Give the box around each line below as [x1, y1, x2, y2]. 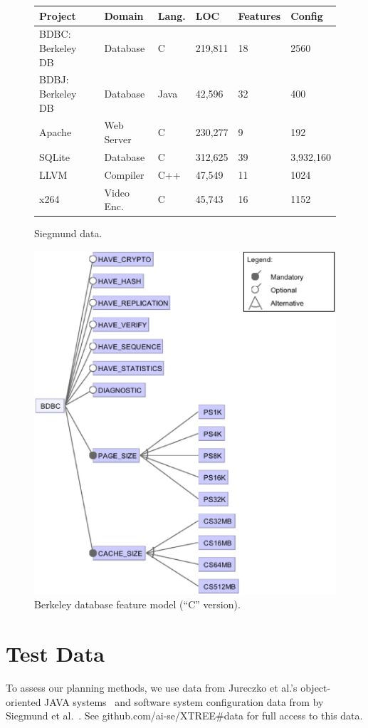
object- [300, 680, 331, 695]
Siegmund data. [34, 226, 102, 241]
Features [238, 8, 281, 23]
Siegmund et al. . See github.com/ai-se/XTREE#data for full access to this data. [6, 708, 363, 723]
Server [104, 132, 132, 146]
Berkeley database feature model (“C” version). [34, 597, 241, 612]
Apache [39, 125, 72, 140]
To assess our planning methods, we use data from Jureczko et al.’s [6, 680, 298, 695]
